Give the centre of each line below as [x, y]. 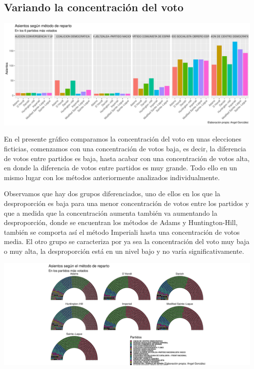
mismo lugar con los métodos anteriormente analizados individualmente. [112, 177]
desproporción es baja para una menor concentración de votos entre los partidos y [127, 203]
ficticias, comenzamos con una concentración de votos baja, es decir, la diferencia [125, 149]
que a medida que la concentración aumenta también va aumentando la [111, 213]
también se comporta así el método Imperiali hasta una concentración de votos [122, 232]
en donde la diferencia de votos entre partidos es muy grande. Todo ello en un [121, 168]
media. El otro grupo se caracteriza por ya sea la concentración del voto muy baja [127, 241]
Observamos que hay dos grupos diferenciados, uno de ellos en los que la [112, 194]
